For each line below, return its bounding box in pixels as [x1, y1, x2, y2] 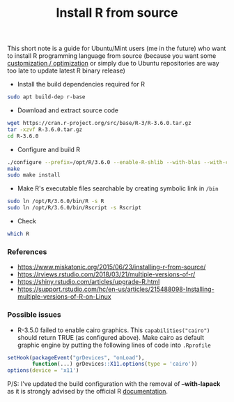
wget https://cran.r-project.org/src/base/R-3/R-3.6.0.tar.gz [7, 120, 192, 127]
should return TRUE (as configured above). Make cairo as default [17, 333, 204, 341]
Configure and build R [17, 145, 81, 154]
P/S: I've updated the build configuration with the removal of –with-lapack [7, 380, 221, 388]
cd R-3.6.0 [7, 133, 39, 140]
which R [7, 230, 30, 238]
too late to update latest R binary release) [7, 66, 125, 75]
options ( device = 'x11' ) [7, 367, 79, 374]
